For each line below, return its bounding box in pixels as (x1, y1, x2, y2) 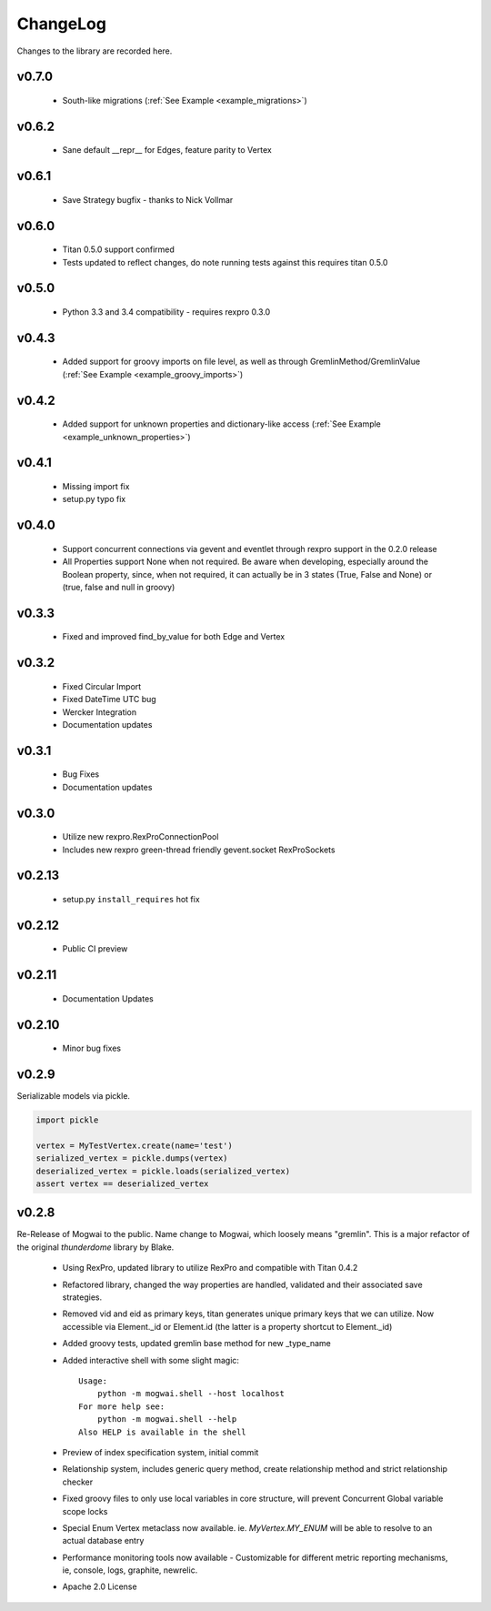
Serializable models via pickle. (16, 1091, 131, 1102)
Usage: (78, 1376, 108, 1386)
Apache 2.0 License (62, 1581, 137, 1592)
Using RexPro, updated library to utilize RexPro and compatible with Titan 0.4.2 (62, 1263, 358, 1274)
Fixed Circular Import (62, 680, 142, 691)
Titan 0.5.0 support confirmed (62, 244, 175, 255)
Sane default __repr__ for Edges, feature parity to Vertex (62, 145, 272, 156)
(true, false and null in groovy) (62, 581, 175, 592)
